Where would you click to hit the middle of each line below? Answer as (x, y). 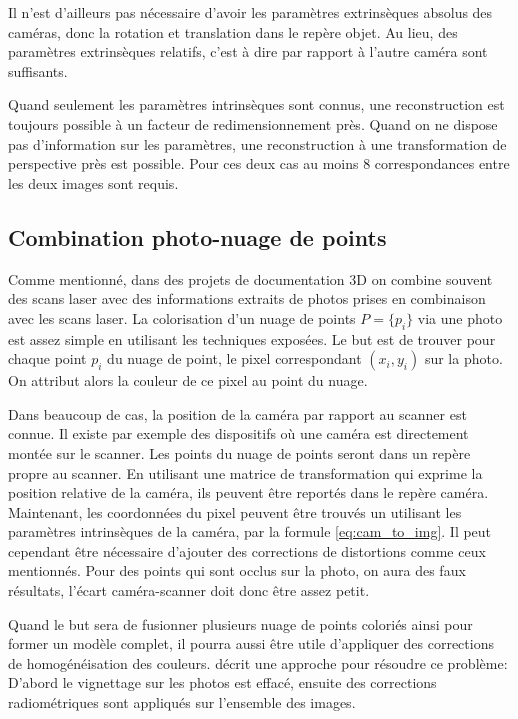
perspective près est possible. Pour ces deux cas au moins (183, 163)
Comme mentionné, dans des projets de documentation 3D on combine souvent (250, 278)
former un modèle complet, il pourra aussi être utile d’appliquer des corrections (251, 643)
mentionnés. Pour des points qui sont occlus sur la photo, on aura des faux (237, 570)
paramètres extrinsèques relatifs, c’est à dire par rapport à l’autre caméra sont (248, 51)
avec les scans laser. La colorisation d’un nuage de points (182, 317)
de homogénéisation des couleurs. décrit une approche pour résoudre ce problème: (258, 662)
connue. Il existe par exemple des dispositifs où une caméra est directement (238, 433)
